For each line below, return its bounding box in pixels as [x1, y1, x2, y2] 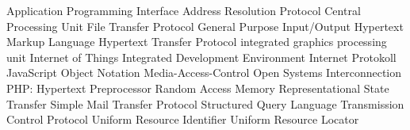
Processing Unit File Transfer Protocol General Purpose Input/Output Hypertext [6, 17, 404, 34]
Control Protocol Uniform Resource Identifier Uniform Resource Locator [6, 111, 359, 128]
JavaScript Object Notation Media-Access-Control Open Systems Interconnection [6, 64, 402, 81]
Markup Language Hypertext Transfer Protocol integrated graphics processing [6, 33, 387, 50]
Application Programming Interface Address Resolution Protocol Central [6, 2, 361, 18]
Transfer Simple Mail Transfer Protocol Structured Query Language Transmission [6, 95, 404, 112]
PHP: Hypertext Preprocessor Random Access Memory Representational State [6, 79, 389, 96]
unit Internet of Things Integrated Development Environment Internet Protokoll [6, 48, 397, 65]
